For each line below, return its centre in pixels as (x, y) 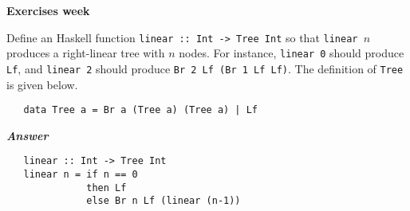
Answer (28, 135)
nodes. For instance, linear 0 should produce (292, 53)
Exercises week (48, 10)
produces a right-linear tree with (86, 53)
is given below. (42, 84)
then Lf (106, 188)
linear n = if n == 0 (81, 175)
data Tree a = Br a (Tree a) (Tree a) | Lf (140, 110)
